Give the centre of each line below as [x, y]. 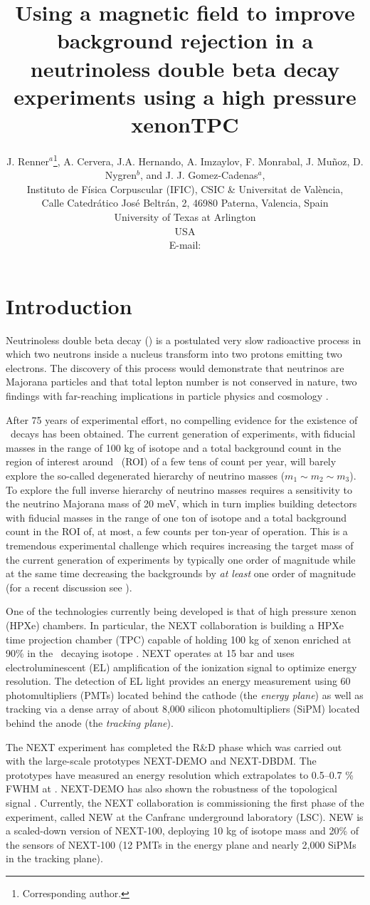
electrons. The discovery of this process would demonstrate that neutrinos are [175, 367]
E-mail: [185, 245]
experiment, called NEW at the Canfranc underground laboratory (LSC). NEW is [185, 816]
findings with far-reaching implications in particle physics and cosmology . [167, 395]
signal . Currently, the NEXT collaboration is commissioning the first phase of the [185, 803]
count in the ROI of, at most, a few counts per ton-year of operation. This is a [177, 531]
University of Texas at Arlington [185, 216]
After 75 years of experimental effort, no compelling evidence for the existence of [182, 419]
